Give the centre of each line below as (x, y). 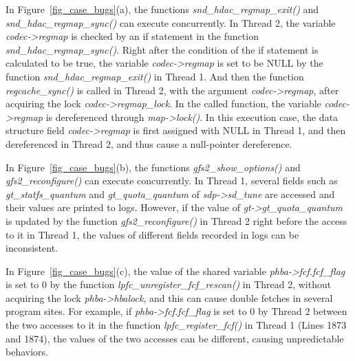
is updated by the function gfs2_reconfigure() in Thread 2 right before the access (176, 220)
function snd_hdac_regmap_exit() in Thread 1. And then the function (155, 76)
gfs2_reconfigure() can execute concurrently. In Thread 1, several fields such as (172, 180)
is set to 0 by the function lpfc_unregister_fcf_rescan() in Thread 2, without (169, 284)
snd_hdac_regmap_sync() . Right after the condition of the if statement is (162, 49)
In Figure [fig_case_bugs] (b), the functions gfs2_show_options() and (153, 167)
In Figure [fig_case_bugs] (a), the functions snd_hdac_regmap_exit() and (162, 9)
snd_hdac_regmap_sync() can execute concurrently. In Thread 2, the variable (171, 22)
